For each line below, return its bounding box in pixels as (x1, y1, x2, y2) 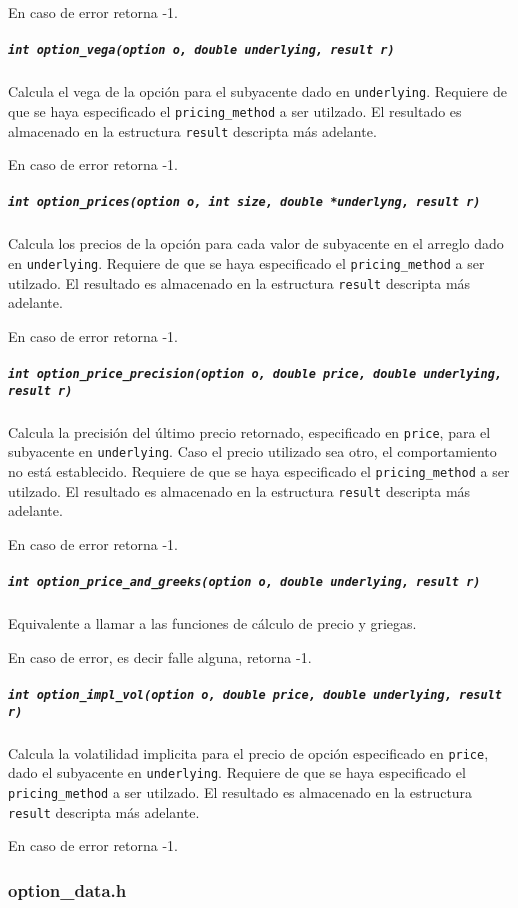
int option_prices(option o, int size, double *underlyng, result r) (8, 195, 481, 210)
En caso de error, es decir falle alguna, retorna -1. (8, 646, 312, 667)
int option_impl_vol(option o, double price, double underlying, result (8, 688, 502, 702)
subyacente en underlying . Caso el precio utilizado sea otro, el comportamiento (8, 441, 497, 462)
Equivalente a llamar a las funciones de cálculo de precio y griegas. (8, 613, 417, 634)
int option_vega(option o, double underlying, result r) (8, 43, 395, 58)
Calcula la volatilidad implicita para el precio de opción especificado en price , (8, 742, 489, 763)
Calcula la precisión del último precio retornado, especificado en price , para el (8, 421, 491, 442)
